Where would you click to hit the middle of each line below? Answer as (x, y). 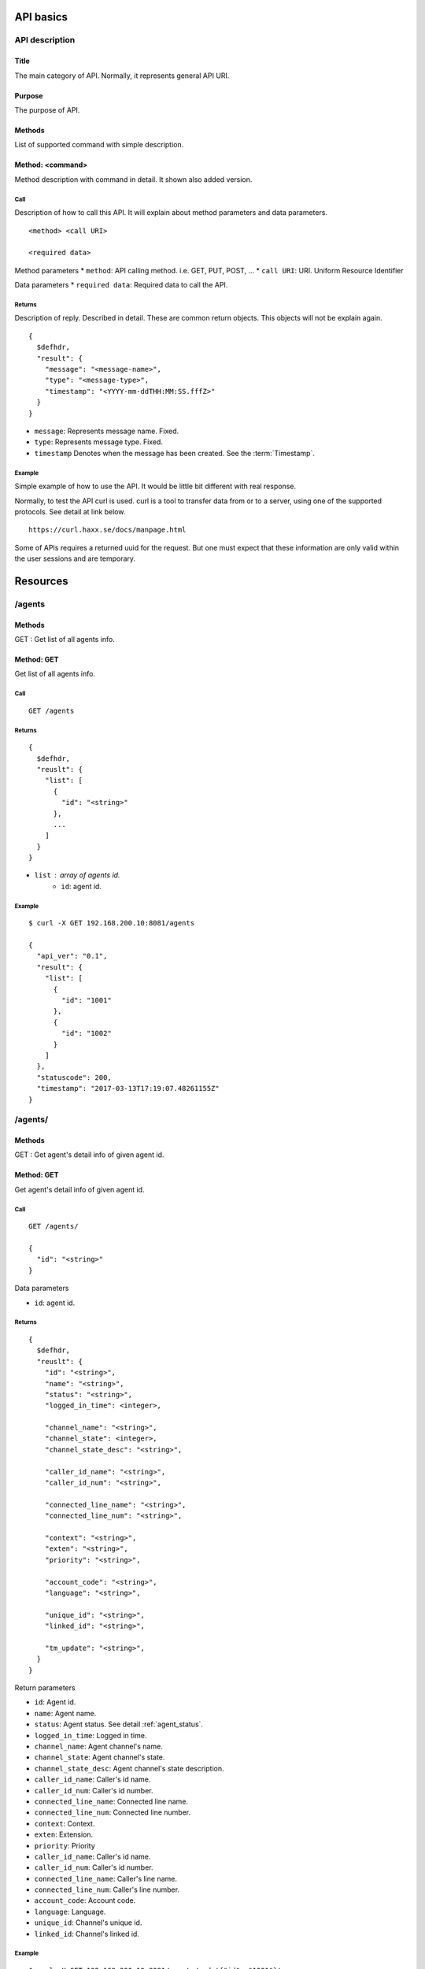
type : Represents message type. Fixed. (98, 442)
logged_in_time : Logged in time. (91, 1735)
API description (45, 40)
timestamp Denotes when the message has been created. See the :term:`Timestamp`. (174, 453)
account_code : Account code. (85, 1900)
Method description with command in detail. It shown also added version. (133, 179)
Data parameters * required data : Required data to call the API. (121, 285)
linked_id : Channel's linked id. (87, 1934)
